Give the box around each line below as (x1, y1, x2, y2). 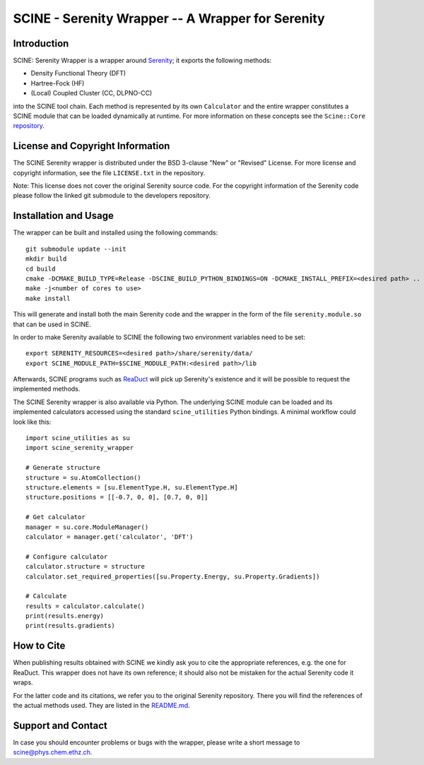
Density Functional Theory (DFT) (30, 69, 126, 78)
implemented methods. (13, 385, 81, 393)
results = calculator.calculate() (25, 602, 145, 610)
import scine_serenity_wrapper (25, 444, 134, 452)
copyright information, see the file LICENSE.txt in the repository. (13, 168, 206, 177)
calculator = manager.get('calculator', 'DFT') (25, 533, 194, 540)
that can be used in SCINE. (13, 320, 92, 328)
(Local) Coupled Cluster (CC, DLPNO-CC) (30, 89, 153, 97)
